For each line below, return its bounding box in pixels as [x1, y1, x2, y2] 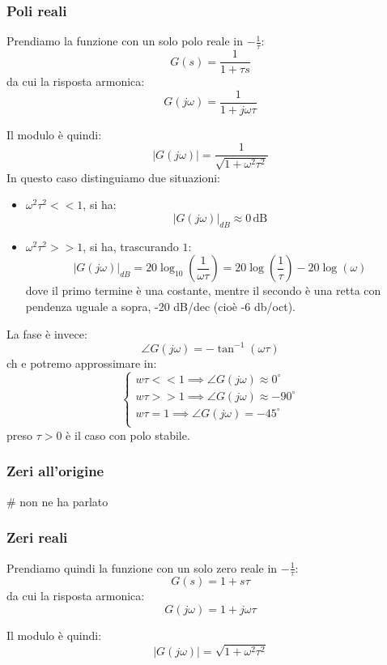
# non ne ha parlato [6, 492, 108, 509]
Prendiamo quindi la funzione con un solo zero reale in [6, 559, 278, 576]
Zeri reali [6, 527, 68, 548]
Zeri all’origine [6, 461, 104, 481]
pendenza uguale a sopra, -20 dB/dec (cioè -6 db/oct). [25, 297, 296, 314]
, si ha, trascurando [83, 237, 179, 254]
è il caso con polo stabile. [66, 426, 190, 443]
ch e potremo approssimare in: [6, 354, 157, 371]
